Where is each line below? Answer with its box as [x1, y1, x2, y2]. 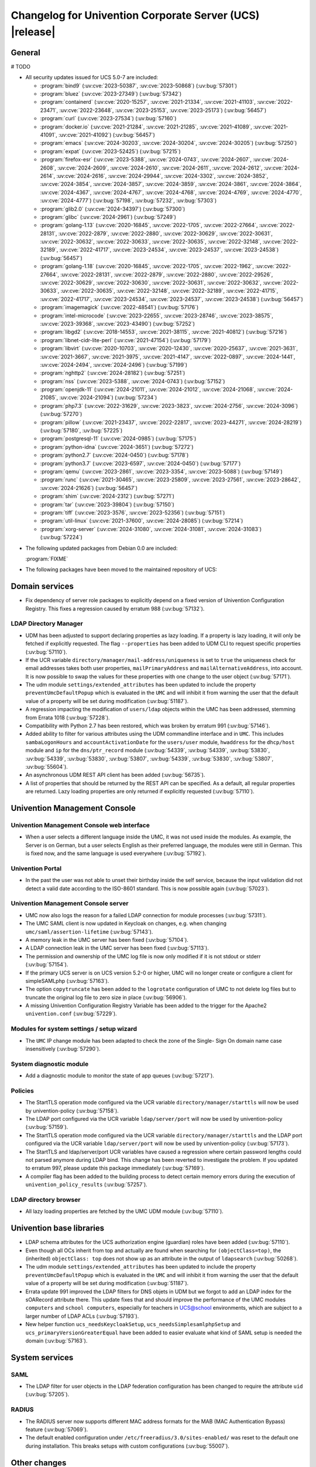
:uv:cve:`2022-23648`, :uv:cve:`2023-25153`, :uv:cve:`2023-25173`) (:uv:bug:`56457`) [59, 106, 267, 114]
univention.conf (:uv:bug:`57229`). [25, 1010, 117, 1018]
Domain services [11, 582, 74, 591]
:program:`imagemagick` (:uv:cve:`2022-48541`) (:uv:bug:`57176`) [40, 304, 199, 311]
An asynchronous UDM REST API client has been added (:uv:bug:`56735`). [25, 772, 205, 779]
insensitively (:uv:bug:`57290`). [25, 1045, 101, 1052]
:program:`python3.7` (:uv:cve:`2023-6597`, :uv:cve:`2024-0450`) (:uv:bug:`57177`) [40, 459, 241, 467]
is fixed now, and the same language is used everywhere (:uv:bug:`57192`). [25, 850, 207, 857]
